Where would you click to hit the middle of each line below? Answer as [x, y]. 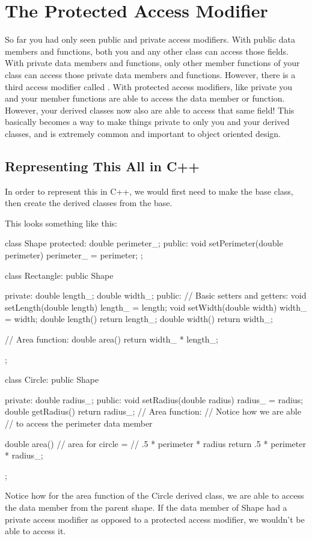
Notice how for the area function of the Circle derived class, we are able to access [154, 495]
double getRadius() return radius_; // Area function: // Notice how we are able [153, 411]
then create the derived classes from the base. [89, 203]
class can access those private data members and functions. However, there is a [150, 74]
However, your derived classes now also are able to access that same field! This [150, 110]
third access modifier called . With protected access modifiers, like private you [149, 86]
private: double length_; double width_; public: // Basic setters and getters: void [156, 295]
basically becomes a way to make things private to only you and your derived [147, 122]
